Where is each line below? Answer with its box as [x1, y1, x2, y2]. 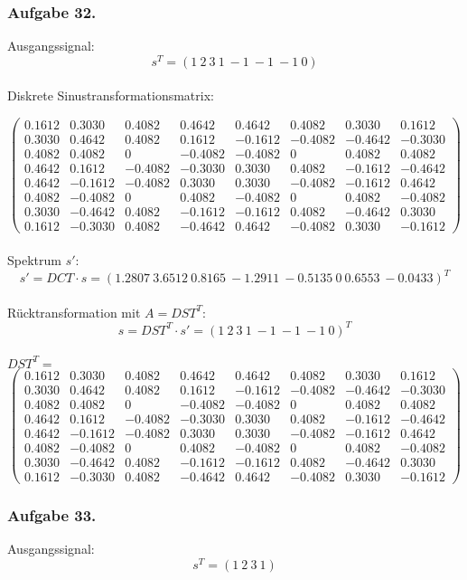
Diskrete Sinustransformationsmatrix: [7, 86, 214, 105]
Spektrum [7, 250, 61, 269]
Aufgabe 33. [7, 504, 97, 527]
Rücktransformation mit [7, 302, 141, 321]
